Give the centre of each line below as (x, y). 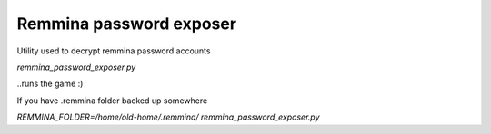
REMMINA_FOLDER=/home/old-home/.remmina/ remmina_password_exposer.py (168, 117)
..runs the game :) (50, 84)
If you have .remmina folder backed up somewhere (112, 100)
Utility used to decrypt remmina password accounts (114, 51)
